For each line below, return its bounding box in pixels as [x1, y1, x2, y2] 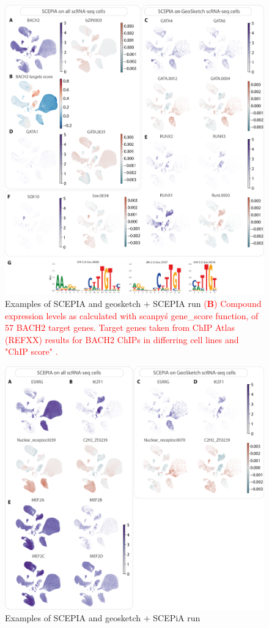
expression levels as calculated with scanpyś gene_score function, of [5, 309, 259, 322]
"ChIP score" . [5, 345, 58, 358]
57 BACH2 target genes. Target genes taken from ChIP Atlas [5, 321, 235, 334]
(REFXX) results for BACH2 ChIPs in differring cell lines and [5, 333, 239, 346]
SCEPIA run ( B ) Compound [153, 297, 262, 310]
